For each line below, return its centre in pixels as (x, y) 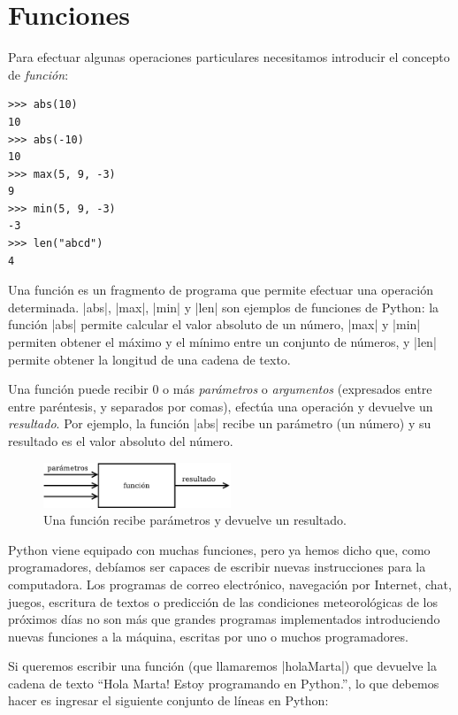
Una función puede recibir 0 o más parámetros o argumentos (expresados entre (220, 389)
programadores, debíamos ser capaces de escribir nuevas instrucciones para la (217, 567)
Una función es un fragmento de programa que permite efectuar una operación (221, 290)
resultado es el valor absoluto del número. (121, 441)
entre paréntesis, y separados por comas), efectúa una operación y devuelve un (221, 406)
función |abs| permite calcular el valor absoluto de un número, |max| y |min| (214, 324)
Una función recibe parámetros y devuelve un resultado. (195, 520)
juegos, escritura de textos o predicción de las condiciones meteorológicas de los (223, 601)
